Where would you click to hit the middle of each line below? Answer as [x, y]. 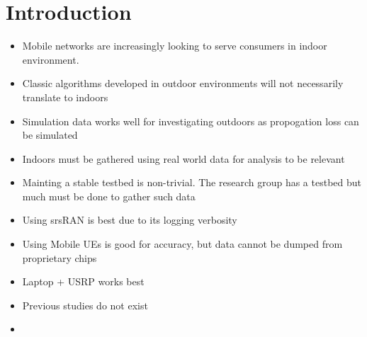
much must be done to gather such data [109, 196]
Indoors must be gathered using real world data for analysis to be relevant [183, 158]
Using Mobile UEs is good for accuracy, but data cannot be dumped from [182, 244]
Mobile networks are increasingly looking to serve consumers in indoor [175, 46]
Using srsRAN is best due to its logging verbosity [130, 220]
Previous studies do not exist [85, 305]
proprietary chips [60, 257]
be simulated [50, 135]
